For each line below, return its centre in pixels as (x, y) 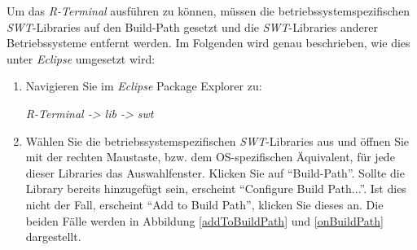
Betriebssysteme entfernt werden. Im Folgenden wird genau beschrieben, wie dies (208, 43)
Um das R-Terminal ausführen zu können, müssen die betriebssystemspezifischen (208, 11)
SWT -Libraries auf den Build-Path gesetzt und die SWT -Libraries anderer (192, 26)
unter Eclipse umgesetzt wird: (81, 58)
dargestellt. (53, 237)
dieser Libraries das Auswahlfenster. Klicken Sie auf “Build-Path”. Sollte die (215, 172)
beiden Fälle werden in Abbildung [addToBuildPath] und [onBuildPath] (204, 220)
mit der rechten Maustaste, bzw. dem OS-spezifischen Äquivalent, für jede (210, 157)
